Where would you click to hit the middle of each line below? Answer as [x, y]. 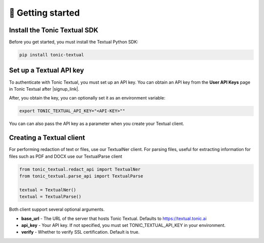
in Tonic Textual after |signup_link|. [44, 89]
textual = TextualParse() [50, 197]
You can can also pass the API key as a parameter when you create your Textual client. [97, 124]
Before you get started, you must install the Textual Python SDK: [74, 42]
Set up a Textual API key [46, 70]
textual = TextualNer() [48, 190]
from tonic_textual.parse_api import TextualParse [81, 176]
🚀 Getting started [44, 13]
